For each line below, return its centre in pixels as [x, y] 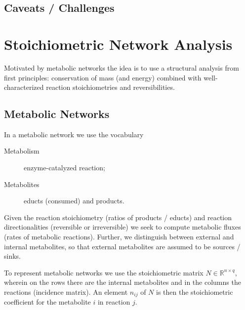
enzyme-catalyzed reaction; [64, 168]
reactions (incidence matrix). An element [66, 292]
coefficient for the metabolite [47, 302]
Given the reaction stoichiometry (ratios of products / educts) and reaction [118, 217]
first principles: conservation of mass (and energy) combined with [103, 77]
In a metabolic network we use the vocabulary [74, 134]
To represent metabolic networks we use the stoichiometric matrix [104, 272]
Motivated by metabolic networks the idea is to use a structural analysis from [122, 67]
